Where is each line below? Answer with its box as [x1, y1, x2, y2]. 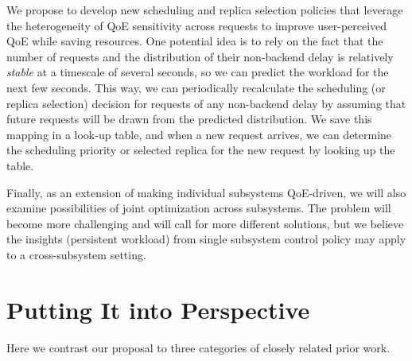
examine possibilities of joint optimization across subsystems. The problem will [6, 200, 391, 216]
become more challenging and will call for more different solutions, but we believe [6, 215, 404, 231]
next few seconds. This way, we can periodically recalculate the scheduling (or [6, 79, 386, 95]
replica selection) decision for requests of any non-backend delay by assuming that [6, 95, 406, 111]
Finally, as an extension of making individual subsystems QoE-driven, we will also [6, 184, 406, 200]
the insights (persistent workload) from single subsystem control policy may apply [6, 231, 406, 247]
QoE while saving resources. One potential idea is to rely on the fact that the [6, 33, 383, 49]
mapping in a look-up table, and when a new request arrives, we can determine [6, 126, 392, 142]
